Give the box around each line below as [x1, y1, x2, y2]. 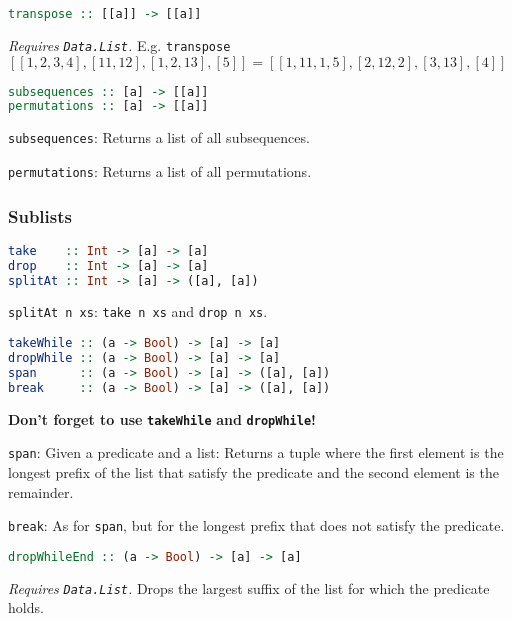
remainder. [8, 481, 74, 502]
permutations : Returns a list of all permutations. [8, 160, 312, 181]
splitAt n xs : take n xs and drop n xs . [8, 301, 268, 322]
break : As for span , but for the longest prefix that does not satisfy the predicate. [8, 515, 505, 536]
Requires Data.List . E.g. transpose [8, 34, 231, 55]
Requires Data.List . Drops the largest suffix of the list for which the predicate [8, 577, 490, 598]
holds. [8, 597, 44, 618]
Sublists [8, 203, 72, 228]
